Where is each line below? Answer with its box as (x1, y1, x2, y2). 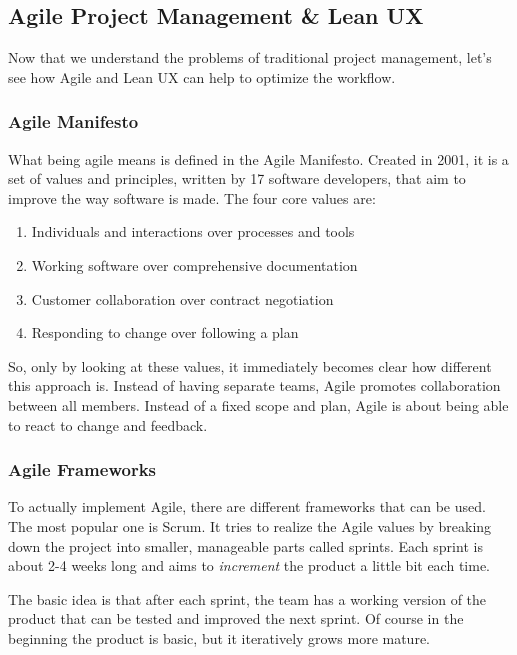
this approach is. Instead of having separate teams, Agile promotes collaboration (8, 375, 501, 396)
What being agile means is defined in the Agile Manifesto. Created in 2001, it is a (8, 148, 509, 169)
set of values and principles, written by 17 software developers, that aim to (8, 168, 466, 189)
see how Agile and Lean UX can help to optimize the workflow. (8, 66, 396, 87)
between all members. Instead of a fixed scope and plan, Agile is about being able (8, 394, 509, 415)
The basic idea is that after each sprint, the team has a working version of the (8, 588, 487, 609)
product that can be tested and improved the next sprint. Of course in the (8, 608, 464, 629)
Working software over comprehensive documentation (31, 254, 358, 275)
